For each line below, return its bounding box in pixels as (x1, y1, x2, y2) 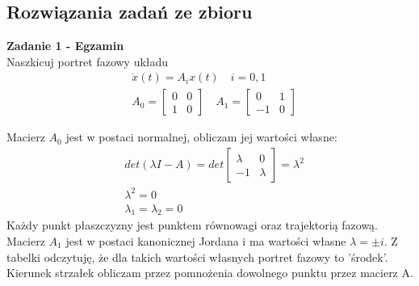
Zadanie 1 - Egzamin (6, 37, 124, 54)
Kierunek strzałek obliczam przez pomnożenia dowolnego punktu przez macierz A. (6, 264, 413, 281)
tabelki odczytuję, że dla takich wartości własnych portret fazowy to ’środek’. (6, 248, 388, 265)
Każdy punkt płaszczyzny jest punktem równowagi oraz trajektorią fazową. (6, 217, 379, 233)
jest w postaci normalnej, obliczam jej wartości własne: (65, 128, 337, 145)
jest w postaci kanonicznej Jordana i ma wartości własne (65, 233, 346, 250)
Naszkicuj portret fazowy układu (6, 53, 169, 69)
